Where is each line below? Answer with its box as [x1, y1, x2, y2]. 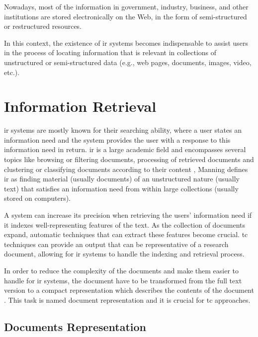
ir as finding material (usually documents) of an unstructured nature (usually [4, 173, 240, 184]
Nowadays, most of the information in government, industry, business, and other [4, 1, 249, 11]
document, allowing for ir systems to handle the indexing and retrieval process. [4, 249, 245, 259]
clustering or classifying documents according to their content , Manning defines [4, 164, 248, 174]
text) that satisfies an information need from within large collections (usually [4, 183, 239, 193]
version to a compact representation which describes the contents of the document [4, 285, 254, 295]
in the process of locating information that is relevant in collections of [4, 47, 217, 58]
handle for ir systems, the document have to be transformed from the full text [4, 275, 242, 285]
